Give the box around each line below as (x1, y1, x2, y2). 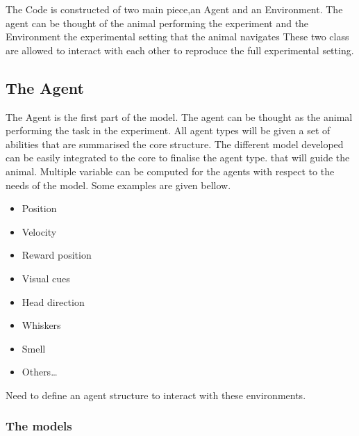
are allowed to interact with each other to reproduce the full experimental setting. (6, 42, 354, 57)
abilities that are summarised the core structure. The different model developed (6, 136, 344, 151)
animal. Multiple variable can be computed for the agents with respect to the (6, 163, 335, 178)
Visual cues (22, 271, 70, 285)
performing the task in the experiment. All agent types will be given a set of (6, 123, 331, 138)
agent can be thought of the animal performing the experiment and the (6, 15, 309, 30)
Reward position (22, 248, 92, 262)
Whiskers (22, 318, 61, 332)
